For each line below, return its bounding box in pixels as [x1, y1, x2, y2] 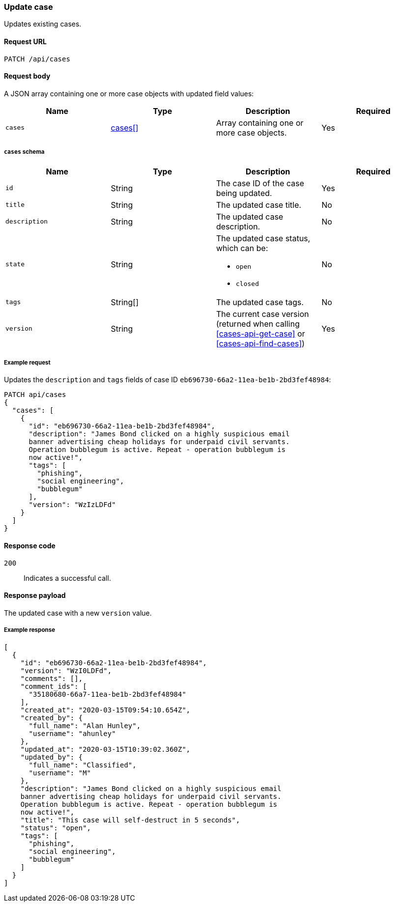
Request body [4, 72, 51, 81]
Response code [4, 541, 56, 550]
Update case [4, 2, 53, 12]
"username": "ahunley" [28, 729, 116, 737]
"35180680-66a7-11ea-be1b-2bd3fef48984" [28, 690, 186, 698]
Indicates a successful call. [24, 573, 111, 582]
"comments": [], [20, 674, 83, 682]
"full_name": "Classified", [28, 761, 137, 769]
